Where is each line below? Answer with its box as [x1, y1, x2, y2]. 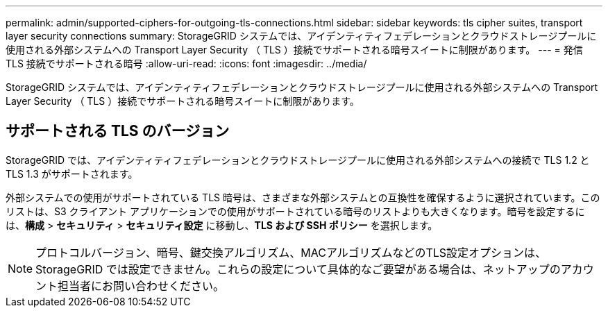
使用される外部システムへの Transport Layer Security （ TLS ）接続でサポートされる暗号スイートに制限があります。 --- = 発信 [6, 44, 583, 56]
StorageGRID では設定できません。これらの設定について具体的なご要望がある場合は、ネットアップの [35, 262, 561, 276]
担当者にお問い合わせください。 [58, 278, 225, 293]
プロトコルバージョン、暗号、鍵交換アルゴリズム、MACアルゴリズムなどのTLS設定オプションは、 [35, 245, 547, 260]
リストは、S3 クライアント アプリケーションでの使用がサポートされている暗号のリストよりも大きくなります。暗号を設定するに [6, 205, 585, 217]
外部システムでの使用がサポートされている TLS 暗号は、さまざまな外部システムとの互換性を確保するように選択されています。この [6, 191, 600, 203]
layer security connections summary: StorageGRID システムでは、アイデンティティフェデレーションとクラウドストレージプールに [6, 30, 597, 42]
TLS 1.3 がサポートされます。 [6, 167, 138, 180]
